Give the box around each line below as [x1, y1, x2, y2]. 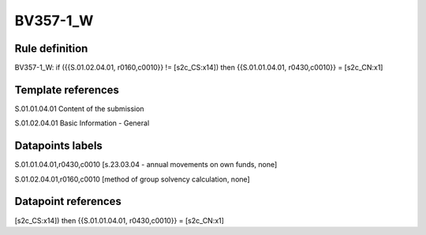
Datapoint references [14, 195, 122, 208]
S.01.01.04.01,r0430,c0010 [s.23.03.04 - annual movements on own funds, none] [14, 160, 278, 170]
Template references [14, 83, 120, 96]
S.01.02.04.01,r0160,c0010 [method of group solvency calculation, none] [14, 174, 250, 184]
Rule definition [14, 42, 88, 55]
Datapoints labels [14, 139, 103, 153]
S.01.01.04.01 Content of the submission [14, 103, 145, 114]
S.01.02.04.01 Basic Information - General [14, 118, 150, 128]
